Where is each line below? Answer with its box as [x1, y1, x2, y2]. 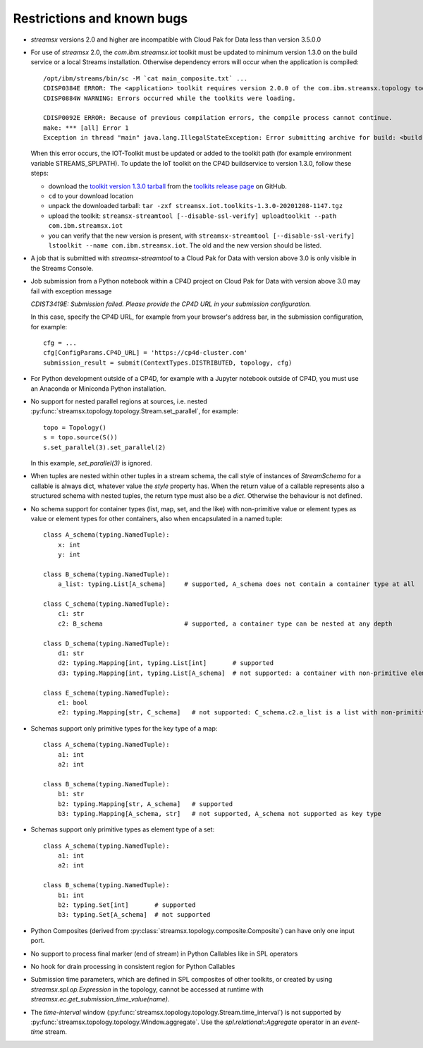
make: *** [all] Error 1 [43, 123, 129, 132]
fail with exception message [30, 286, 112, 295]
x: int [57, 540, 81, 549]
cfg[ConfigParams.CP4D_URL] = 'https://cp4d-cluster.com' [43, 349, 248, 357]
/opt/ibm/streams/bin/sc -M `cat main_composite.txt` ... [43, 74, 248, 83]
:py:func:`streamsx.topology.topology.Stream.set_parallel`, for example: [30, 407, 239, 415]
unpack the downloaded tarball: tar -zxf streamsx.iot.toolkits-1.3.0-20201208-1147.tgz [48, 202, 343, 210]
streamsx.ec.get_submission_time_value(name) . [30, 995, 170, 1004]
